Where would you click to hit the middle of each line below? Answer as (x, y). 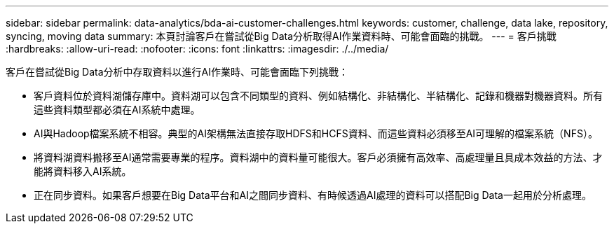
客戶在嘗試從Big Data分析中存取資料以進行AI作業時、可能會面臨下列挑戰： (177, 72)
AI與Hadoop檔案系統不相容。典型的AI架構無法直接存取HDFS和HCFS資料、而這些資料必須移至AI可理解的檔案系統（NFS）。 (316, 133)
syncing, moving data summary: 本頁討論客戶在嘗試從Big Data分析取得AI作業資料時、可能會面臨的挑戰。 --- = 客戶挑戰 (281, 36)
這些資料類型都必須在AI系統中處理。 (117, 110)
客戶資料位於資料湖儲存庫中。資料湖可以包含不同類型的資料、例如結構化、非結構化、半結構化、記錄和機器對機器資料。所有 (318, 96)
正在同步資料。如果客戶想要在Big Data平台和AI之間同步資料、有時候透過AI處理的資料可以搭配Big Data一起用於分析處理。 (313, 195)
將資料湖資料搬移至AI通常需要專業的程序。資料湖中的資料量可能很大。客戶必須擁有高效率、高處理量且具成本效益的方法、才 (318, 157)
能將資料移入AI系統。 (83, 171)
